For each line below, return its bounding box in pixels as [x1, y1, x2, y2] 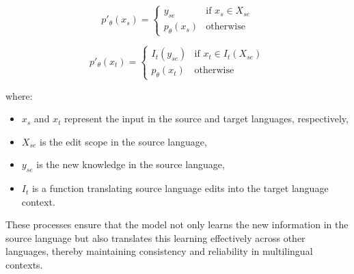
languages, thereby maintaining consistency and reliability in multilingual [5, 244, 313, 258]
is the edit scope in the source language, [40, 134, 207, 148]
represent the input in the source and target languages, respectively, [64, 111, 349, 126]
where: [5, 88, 33, 102]
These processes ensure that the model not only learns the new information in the [5, 217, 349, 232]
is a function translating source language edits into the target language [31, 181, 329, 195]
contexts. [5, 258, 43, 272]
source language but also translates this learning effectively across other [5, 230, 305, 245]
